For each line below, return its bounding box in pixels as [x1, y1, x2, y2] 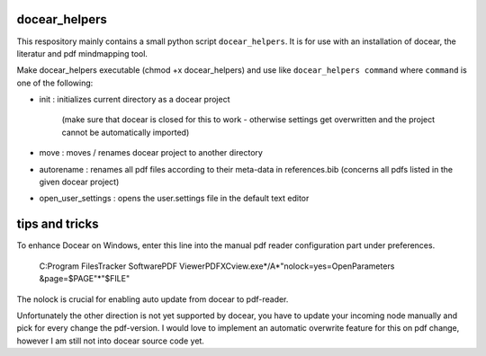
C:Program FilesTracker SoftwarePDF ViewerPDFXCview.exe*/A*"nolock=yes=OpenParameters [39, 261, 395, 271]
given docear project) [39, 176, 120, 188]
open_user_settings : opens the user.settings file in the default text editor [39, 193, 310, 204]
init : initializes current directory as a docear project [39, 94, 230, 105]
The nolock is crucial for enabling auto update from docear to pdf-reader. [16, 293, 289, 305]
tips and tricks [16, 217, 99, 232]
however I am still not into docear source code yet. [16, 335, 204, 346]
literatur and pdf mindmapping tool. [16, 48, 148, 58]
